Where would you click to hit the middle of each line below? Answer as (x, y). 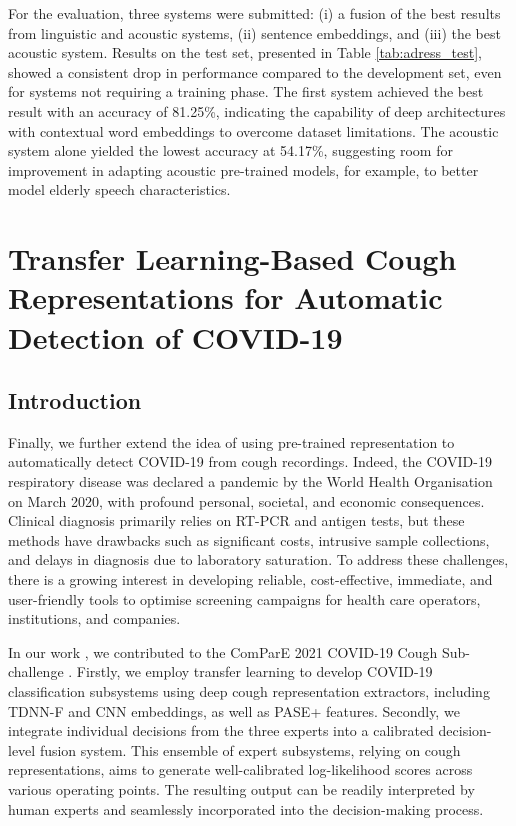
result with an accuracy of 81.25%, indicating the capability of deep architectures (257, 110)
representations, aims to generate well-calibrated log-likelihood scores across (240, 769)
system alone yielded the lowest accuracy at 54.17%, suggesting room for (230, 150)
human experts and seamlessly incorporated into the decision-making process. (246, 808)
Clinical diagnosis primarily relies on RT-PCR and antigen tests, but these (236, 520)
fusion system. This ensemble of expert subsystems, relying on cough (250, 749)
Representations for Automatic (225, 297)
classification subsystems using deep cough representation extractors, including (249, 691)
